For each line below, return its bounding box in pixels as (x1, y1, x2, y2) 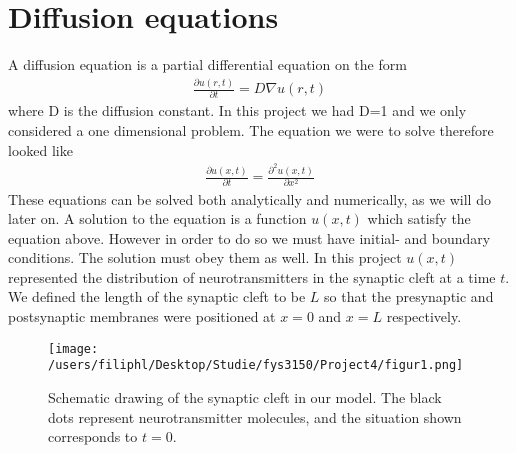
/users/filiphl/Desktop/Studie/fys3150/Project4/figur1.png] (48, 358, 464, 373)
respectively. (386, 306, 462, 327)
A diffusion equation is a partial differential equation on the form (8, 54, 407, 75)
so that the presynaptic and (324, 286, 494, 307)
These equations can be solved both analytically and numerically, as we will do (8, 188, 491, 209)
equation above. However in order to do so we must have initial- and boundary (8, 227, 491, 248)
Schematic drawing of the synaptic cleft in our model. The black (48, 386, 442, 407)
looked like (8, 139, 73, 160)
